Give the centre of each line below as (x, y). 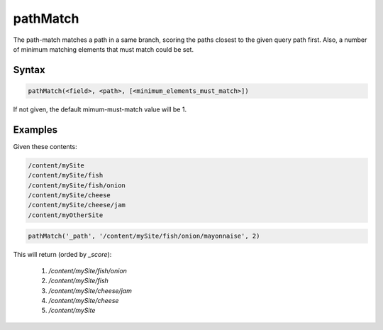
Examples (35, 130)
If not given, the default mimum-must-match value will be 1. (100, 109)
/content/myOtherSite (66, 215)
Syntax (29, 70)
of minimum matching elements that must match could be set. (104, 49)
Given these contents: (45, 146)
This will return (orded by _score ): (62, 255)
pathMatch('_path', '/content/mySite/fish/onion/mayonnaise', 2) (144, 236)
